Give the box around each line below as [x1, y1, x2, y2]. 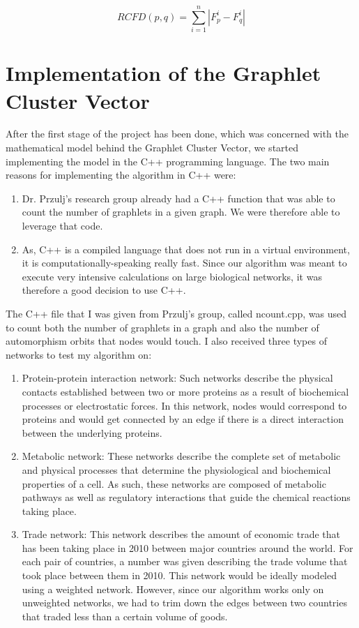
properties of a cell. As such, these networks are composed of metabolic [22, 476, 326, 491]
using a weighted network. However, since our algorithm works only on [22, 581, 324, 596]
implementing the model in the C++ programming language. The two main [6, 154, 330, 168]
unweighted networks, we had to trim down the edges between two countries [22, 595, 347, 610]
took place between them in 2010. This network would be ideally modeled [22, 568, 337, 583]
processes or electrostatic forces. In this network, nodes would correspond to [22, 398, 347, 412]
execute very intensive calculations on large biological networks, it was [22, 269, 322, 283]
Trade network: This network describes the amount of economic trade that [22, 527, 340, 541]
